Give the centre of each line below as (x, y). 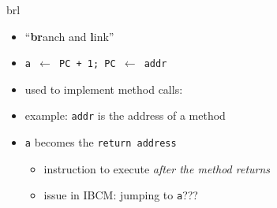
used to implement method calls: (104, 89)
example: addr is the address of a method (125, 115)
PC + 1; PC (88, 64)
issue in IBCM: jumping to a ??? (121, 195)
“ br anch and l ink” (69, 36)
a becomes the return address (101, 142)
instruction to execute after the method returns (157, 168)
